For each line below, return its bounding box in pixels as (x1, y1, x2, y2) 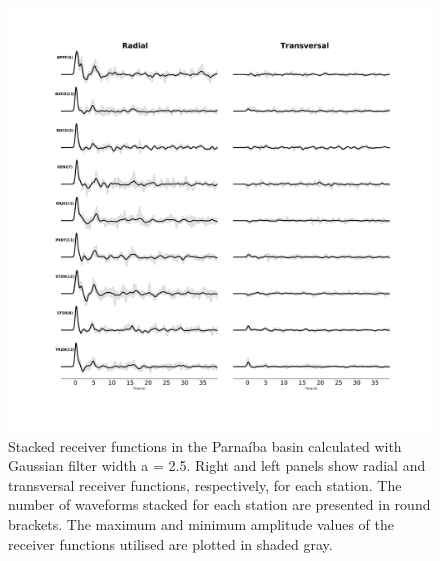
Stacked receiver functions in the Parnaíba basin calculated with (8, 435, 402, 456)
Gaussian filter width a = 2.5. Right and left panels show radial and (8, 455, 426, 476)
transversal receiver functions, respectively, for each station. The (8, 474, 402, 495)
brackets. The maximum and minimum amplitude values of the (8, 513, 394, 534)
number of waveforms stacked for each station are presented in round (8, 494, 431, 515)
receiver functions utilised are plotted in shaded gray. (8, 533, 333, 554)
